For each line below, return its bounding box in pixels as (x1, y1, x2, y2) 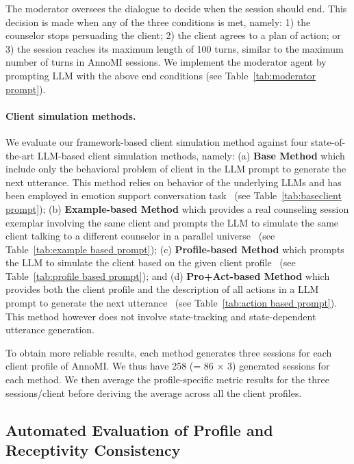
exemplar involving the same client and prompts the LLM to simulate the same (5, 215, 339, 229)
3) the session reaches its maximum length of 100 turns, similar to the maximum (5, 41, 344, 55)
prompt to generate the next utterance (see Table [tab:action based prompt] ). (5, 296, 338, 310)
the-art (5, 148, 35, 162)
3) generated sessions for (227, 359, 330, 373)
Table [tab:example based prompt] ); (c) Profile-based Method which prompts (5, 242, 344, 256)
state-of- (311, 134, 346, 149)
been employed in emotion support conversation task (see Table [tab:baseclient (5, 188, 342, 203)
